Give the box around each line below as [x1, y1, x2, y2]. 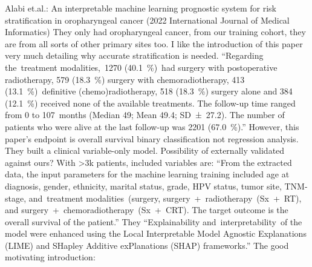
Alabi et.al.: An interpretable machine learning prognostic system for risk [5, 2, 276, 14]
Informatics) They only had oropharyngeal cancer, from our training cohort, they [5, 25, 306, 38]
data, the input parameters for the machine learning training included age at [5, 168, 290, 180]
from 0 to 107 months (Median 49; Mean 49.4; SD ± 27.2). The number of [5, 108, 285, 121]
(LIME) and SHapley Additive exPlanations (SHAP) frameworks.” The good [5, 239, 289, 251]
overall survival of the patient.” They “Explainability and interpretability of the [5, 215, 302, 228]
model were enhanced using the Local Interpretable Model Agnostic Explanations [5, 227, 307, 240]
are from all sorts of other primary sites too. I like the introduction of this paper [5, 37, 303, 50]
